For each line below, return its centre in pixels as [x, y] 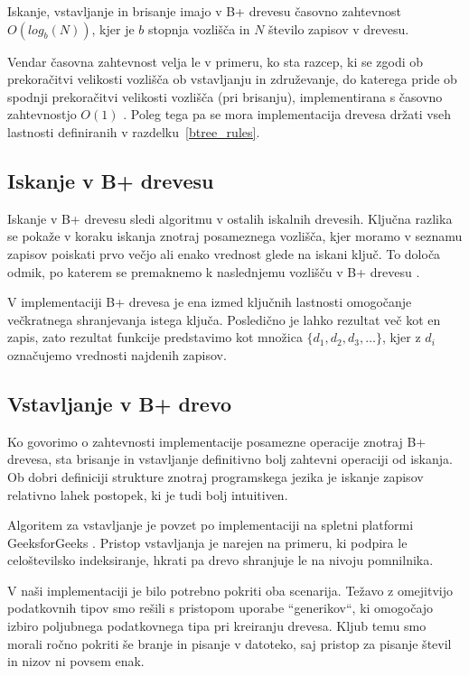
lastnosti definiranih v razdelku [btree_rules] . [134, 131]
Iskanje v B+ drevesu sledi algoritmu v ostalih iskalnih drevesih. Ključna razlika [230, 218]
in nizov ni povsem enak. [76, 661]
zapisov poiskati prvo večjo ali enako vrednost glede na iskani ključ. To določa [224, 253]
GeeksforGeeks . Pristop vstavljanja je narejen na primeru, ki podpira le [207, 542]
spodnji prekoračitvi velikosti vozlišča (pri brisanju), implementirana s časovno [225, 96]
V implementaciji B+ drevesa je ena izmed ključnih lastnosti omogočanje [210, 302]
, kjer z [401, 337]
